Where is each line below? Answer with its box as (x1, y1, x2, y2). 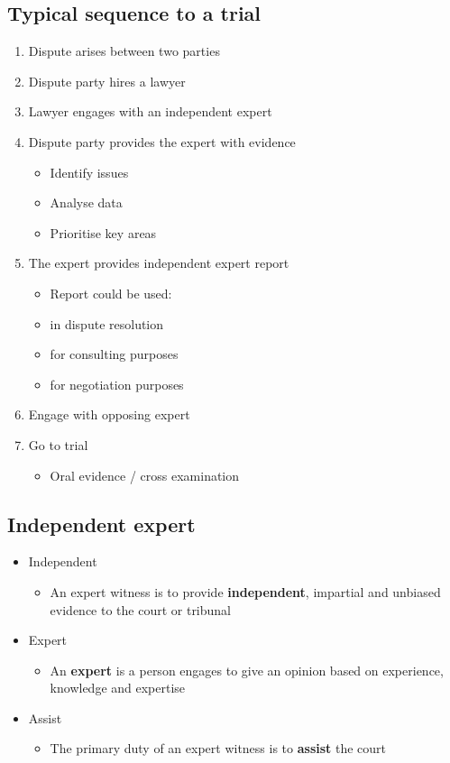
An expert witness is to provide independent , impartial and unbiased (50, 582, 441, 601)
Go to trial (28, 435, 88, 454)
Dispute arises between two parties (28, 41, 220, 60)
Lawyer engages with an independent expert (28, 102, 272, 121)
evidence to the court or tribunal (50, 600, 232, 619)
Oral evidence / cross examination (50, 465, 240, 484)
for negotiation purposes (50, 374, 184, 393)
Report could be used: (50, 283, 172, 302)
